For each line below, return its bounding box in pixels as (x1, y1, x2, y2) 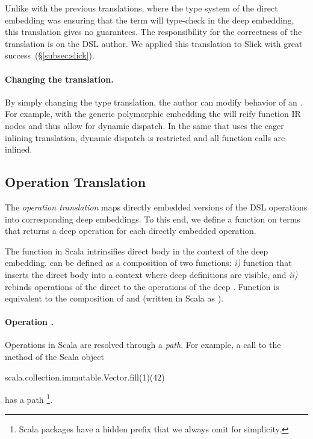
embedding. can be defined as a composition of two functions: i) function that (5, 256, 292, 269)
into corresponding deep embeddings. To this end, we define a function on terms (5, 212, 300, 225)
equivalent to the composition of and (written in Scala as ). (5, 292, 224, 305)
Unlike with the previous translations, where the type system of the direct (5, 2, 278, 14)
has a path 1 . (5, 391, 53, 405)
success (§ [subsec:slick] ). (5, 49, 95, 62)
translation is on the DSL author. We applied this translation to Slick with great (5, 37, 303, 49)
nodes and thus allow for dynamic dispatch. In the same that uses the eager (5, 119, 284, 131)
